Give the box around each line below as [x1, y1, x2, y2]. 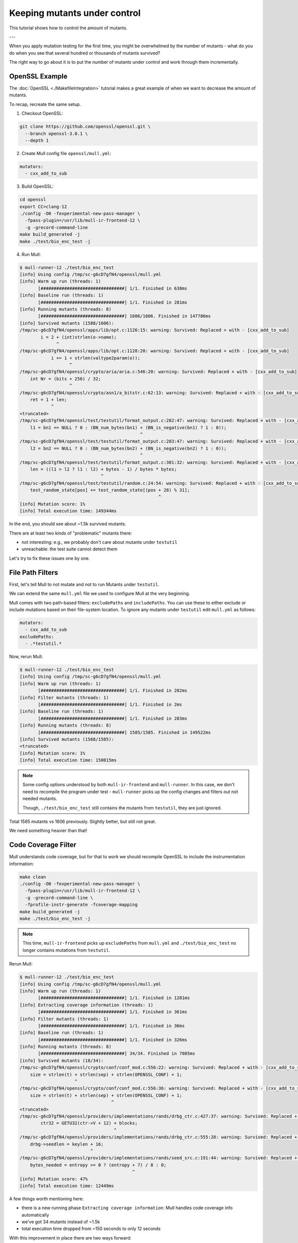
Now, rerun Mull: [9, 654, 43, 660]
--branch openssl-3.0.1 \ [25, 131, 88, 136]
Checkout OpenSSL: [21, 110, 63, 116]
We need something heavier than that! [9, 828, 87, 834]
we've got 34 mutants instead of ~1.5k [21, 1219, 100, 1225]
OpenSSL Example [9, 72, 68, 81]
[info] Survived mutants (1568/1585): [19, 736, 114, 742]
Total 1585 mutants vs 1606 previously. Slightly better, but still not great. [9, 818, 156, 825]
